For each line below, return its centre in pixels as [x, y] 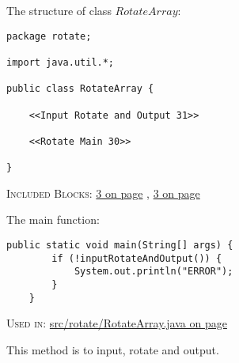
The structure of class [59, 10]
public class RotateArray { [80, 89]
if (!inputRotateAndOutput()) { [137, 258]
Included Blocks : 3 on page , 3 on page [103, 193]
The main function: [53, 219]
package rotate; [49, 36]
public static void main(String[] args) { [120, 245]
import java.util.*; [61, 62]
